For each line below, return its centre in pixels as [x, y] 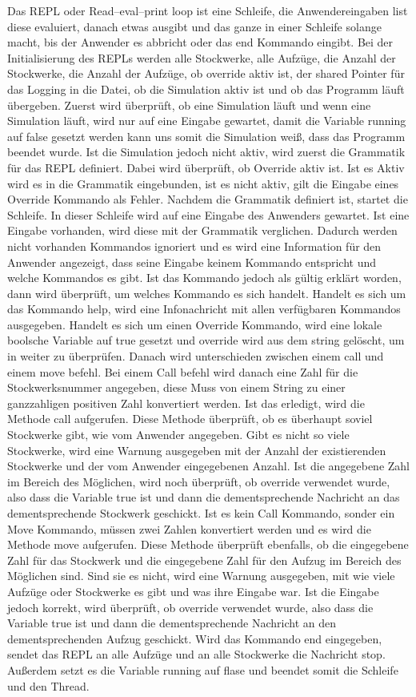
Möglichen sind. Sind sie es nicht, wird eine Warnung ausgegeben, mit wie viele [201, 576]
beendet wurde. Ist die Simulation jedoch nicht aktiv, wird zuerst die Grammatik [206, 152]
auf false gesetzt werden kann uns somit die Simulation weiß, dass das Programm [206, 136]
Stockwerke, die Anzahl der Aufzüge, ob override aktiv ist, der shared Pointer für [206, 73]
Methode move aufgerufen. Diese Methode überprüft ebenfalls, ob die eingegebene [208, 544]
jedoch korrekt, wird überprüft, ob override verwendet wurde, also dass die [190, 607]
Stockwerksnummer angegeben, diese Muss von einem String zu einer [176, 387]
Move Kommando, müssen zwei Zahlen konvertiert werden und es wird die [189, 528]
